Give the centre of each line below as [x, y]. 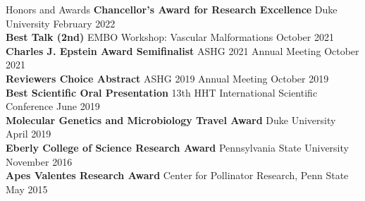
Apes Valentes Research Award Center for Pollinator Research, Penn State [177, 175]
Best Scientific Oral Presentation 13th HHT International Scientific [162, 92]
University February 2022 [61, 23]
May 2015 [27, 189]
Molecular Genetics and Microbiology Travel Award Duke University [171, 120]
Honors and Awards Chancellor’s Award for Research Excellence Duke [172, 9]
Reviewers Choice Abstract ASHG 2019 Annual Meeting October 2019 [167, 78]
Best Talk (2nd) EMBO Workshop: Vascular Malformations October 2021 [170, 37]
